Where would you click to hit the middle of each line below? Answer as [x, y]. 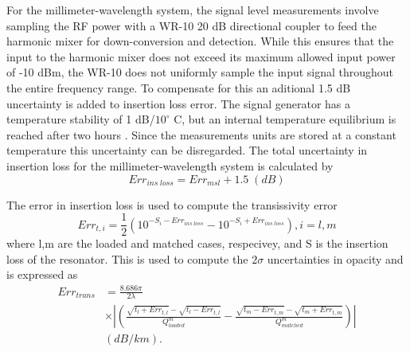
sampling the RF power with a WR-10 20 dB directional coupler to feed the [191, 25]
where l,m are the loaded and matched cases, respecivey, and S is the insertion [197, 243]
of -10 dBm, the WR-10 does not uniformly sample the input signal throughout [200, 72]
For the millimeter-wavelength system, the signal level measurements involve [193, 10]
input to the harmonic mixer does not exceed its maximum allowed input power [201, 56]
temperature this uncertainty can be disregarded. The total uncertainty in [187, 150]
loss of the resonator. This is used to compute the [127, 258]
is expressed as [42, 274]
